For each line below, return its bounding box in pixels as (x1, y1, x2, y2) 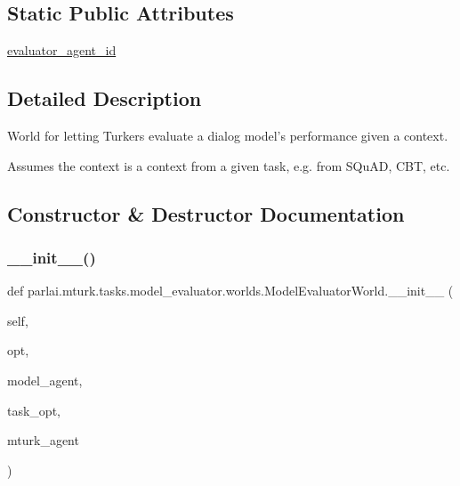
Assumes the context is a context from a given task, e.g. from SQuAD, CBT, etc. (7, 156, 450, 174)
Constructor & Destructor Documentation (7, 199, 405, 227)
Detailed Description (7, 85, 202, 112)
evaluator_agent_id (7, 41, 117, 60)
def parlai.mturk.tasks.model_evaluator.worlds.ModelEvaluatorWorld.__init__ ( (7, 281, 454, 300)
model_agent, (7, 370, 83, 389)
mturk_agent (7, 431, 79, 450)
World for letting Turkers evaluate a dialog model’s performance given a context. (7, 126, 448, 144)
